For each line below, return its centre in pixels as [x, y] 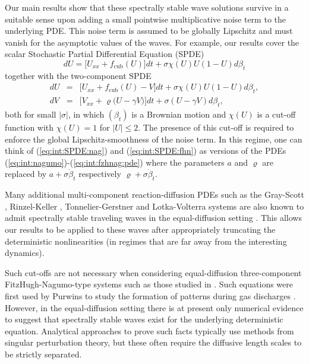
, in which [86, 114]
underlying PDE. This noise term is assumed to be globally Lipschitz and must [149, 31]
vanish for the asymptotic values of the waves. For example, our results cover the [152, 42]
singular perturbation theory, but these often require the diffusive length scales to [153, 342]
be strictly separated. [43, 354]
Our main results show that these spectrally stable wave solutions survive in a [147, 7]
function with [29, 127]
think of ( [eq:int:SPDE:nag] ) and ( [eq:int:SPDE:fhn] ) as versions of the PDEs [146, 151]
